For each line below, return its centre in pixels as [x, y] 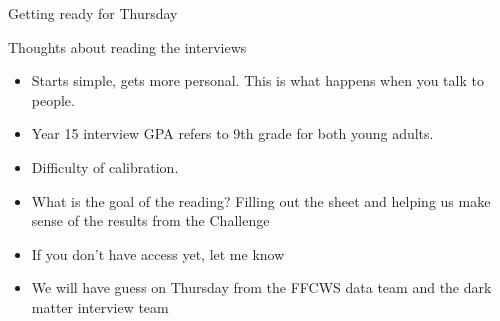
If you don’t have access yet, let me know [158, 253]
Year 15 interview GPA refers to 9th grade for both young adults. [232, 133]
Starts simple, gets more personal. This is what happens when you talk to [257, 80]
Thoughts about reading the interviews [127, 46]
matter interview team [100, 306]
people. [53, 99]
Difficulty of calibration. [105, 166]
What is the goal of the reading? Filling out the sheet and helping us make [261, 200]
